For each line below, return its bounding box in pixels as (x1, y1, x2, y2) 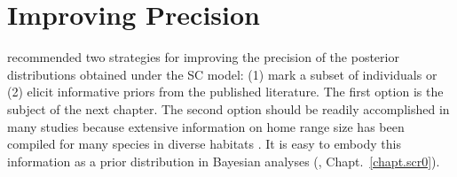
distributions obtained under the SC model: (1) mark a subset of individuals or (7, 65, 437, 83)
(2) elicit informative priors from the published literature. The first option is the (7, 82, 444, 101)
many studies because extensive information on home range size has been (7, 117, 405, 135)
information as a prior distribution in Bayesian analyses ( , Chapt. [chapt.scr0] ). (7, 151, 440, 170)
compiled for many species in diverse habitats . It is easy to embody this (7, 135, 401, 153)
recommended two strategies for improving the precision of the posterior (7, 48, 399, 66)
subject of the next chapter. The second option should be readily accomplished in (7, 99, 450, 118)
